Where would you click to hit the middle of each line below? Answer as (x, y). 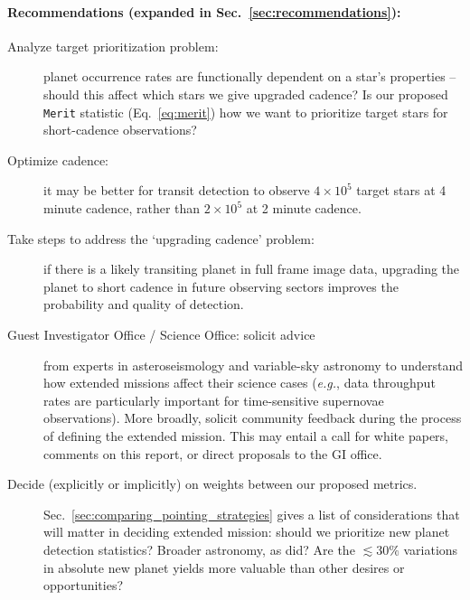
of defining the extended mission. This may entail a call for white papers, (246, 435)
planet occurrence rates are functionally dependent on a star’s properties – (250, 76)
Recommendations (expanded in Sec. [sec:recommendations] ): (204, 11)
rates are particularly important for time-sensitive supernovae (214, 400)
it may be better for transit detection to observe (177, 190)
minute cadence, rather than (122, 208)
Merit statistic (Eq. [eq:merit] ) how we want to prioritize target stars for (246, 112)
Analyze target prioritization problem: (113, 46)
